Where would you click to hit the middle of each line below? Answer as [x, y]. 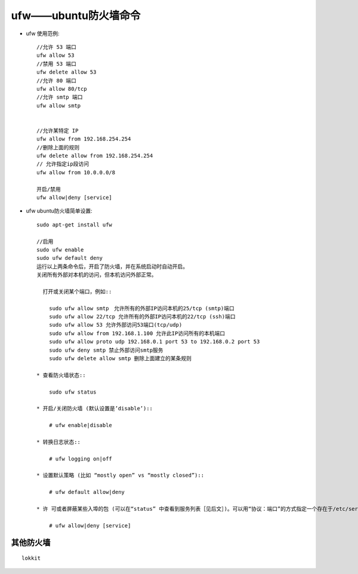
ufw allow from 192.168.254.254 [84, 139]
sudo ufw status [72, 392]
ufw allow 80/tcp [62, 89]
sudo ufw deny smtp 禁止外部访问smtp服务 [106, 350]
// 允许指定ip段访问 [63, 164]
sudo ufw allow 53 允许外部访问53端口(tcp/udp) [115, 325]
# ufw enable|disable [81, 425]
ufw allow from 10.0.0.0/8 [76, 172]
